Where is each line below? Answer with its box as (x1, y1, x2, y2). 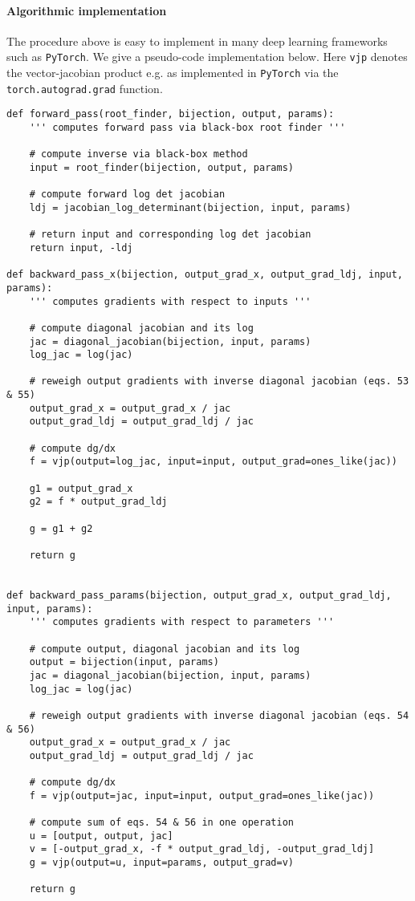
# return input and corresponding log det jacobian (29, 229, 311, 241)
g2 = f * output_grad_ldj (29, 496, 168, 508)
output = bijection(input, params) (29, 656, 219, 668)
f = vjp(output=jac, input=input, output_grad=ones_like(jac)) (29, 789, 375, 802)
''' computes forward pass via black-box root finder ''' (29, 122, 346, 134)
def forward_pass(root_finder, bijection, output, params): (6, 108, 335, 120)
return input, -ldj (29, 241, 133, 254)
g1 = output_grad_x (29, 482, 133, 494)
